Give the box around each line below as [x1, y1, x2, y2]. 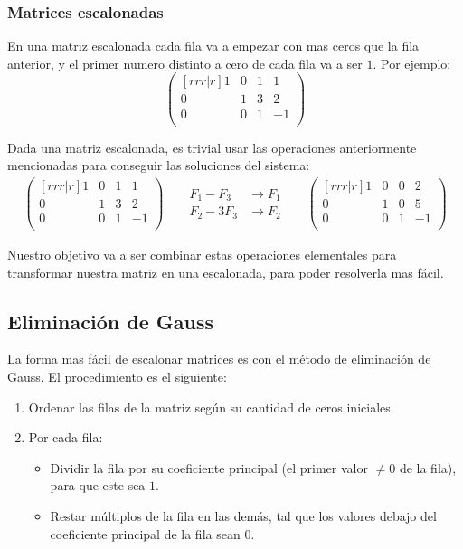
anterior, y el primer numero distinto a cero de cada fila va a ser [7, 53, 363, 72]
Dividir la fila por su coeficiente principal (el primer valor [50, 458, 368, 477]
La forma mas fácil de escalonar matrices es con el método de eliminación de [7, 349, 431, 368]
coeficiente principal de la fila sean [50, 524, 241, 543]
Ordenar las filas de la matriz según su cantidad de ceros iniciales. [28, 397, 394, 416]
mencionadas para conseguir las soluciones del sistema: [7, 156, 310, 175]
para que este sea [50, 476, 146, 495]
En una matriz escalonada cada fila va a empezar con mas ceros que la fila [7, 36, 420, 55]
